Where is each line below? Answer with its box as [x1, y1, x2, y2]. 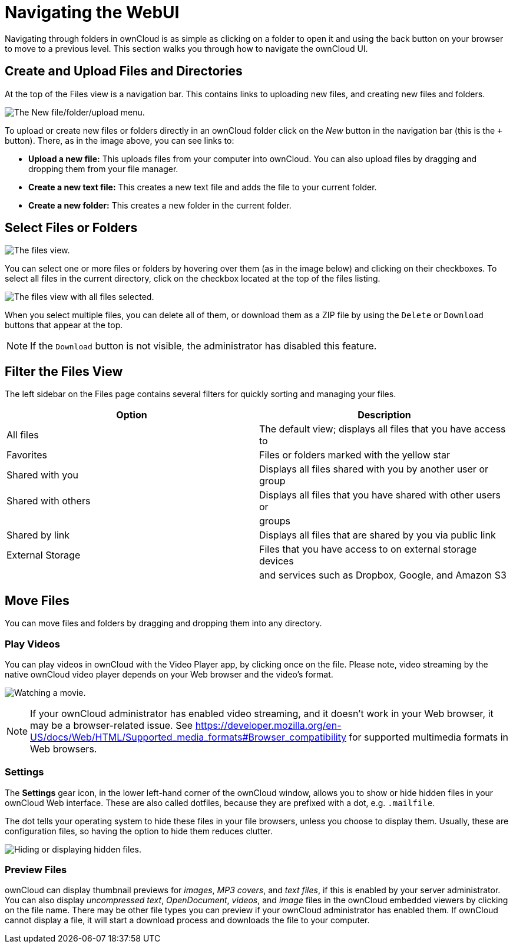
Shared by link [6, 529, 70, 541]
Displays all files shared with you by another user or [259, 463, 489, 475]
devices [259, 555, 294, 567]
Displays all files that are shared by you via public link [259, 529, 496, 541]
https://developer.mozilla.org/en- [195, 719, 342, 731]
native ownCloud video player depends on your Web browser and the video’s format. [5, 669, 333, 679]
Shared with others [6, 495, 91, 507]
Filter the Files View [5, 364, 123, 379]
